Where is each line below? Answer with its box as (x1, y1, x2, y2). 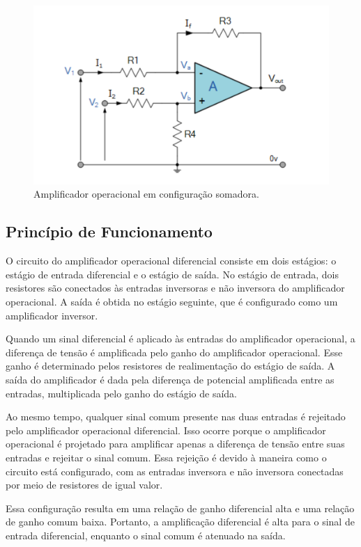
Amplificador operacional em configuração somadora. (33, 187, 259, 201)
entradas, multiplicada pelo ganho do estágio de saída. (6, 386, 238, 400)
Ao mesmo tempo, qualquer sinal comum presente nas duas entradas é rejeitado (6, 409, 346, 424)
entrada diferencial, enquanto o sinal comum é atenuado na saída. (6, 528, 286, 542)
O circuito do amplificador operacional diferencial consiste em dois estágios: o (6, 253, 337, 268)
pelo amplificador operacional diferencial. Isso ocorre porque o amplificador (6, 422, 326, 437)
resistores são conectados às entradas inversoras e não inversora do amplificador (6, 280, 345, 295)
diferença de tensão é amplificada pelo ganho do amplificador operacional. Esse (6, 344, 343, 359)
